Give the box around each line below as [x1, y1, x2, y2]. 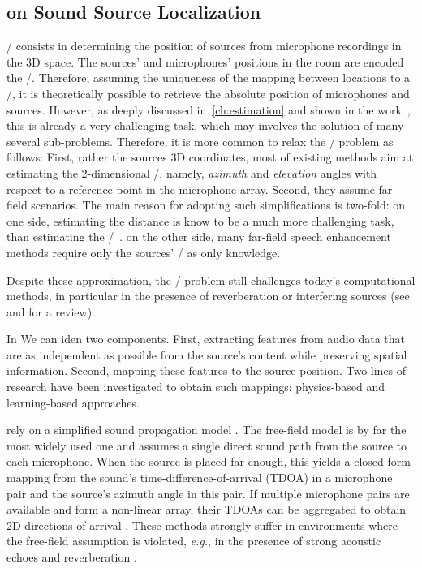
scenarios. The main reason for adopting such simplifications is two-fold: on [31, 196, 406, 213]
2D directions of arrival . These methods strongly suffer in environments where [6, 516, 398, 533]
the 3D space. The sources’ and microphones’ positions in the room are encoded [6, 53, 404, 70]
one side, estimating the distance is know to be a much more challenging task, [6, 212, 394, 229]
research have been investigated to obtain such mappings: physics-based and [6, 378, 385, 395]
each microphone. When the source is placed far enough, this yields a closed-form [6, 453, 411, 470]
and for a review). [6, 303, 95, 320]
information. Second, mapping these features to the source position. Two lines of [6, 362, 407, 379]
